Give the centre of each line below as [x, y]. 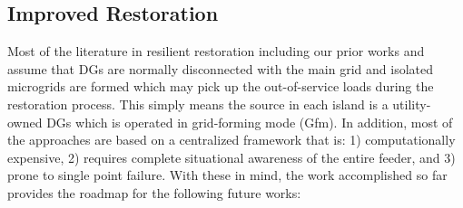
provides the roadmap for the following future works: [154, 192]
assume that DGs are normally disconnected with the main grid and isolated [221, 68]
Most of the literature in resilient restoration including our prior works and [216, 51]
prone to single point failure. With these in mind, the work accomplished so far [227, 175]
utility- [412, 104]
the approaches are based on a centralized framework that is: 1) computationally [231, 140]
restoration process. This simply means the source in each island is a [198, 104]
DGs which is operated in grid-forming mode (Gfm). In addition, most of [250, 122]
